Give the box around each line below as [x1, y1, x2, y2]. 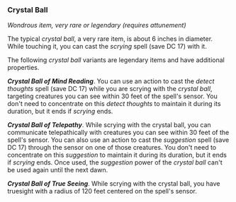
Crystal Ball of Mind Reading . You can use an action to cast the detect [7, 77, 215, 85]
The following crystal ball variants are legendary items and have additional [7, 56, 225, 64]
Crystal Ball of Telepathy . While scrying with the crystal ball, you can [7, 121, 211, 129]
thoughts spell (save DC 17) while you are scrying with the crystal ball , [7, 85, 213, 93]
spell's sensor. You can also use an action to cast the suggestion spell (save [7, 136, 230, 144]
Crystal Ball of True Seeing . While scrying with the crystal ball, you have [7, 179, 220, 188]
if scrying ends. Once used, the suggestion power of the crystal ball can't [7, 158, 223, 167]
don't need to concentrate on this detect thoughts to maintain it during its [7, 100, 221, 108]
